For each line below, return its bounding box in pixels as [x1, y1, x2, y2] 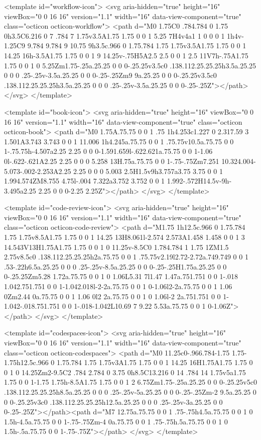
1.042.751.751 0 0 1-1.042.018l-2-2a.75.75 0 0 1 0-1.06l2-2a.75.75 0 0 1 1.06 [4, 281, 232, 292]
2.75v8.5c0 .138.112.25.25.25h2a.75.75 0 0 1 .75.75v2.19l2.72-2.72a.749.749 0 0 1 [4, 251, 248, 262]
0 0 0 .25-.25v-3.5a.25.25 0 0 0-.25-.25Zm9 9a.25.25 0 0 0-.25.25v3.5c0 [4, 70, 217, 80]
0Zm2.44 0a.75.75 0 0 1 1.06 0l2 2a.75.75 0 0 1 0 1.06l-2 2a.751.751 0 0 [4, 291, 221, 301]
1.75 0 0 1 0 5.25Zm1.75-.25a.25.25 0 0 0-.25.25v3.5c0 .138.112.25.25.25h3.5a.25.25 [4, 60, 256, 70]
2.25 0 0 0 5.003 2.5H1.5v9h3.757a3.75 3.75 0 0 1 [73, 165, 223, 176]
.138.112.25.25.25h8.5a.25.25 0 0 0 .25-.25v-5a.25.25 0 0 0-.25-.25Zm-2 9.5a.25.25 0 [4, 386, 256, 397]
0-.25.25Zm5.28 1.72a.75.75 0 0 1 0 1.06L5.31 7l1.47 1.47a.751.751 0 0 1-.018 [4, 271, 238, 282]
